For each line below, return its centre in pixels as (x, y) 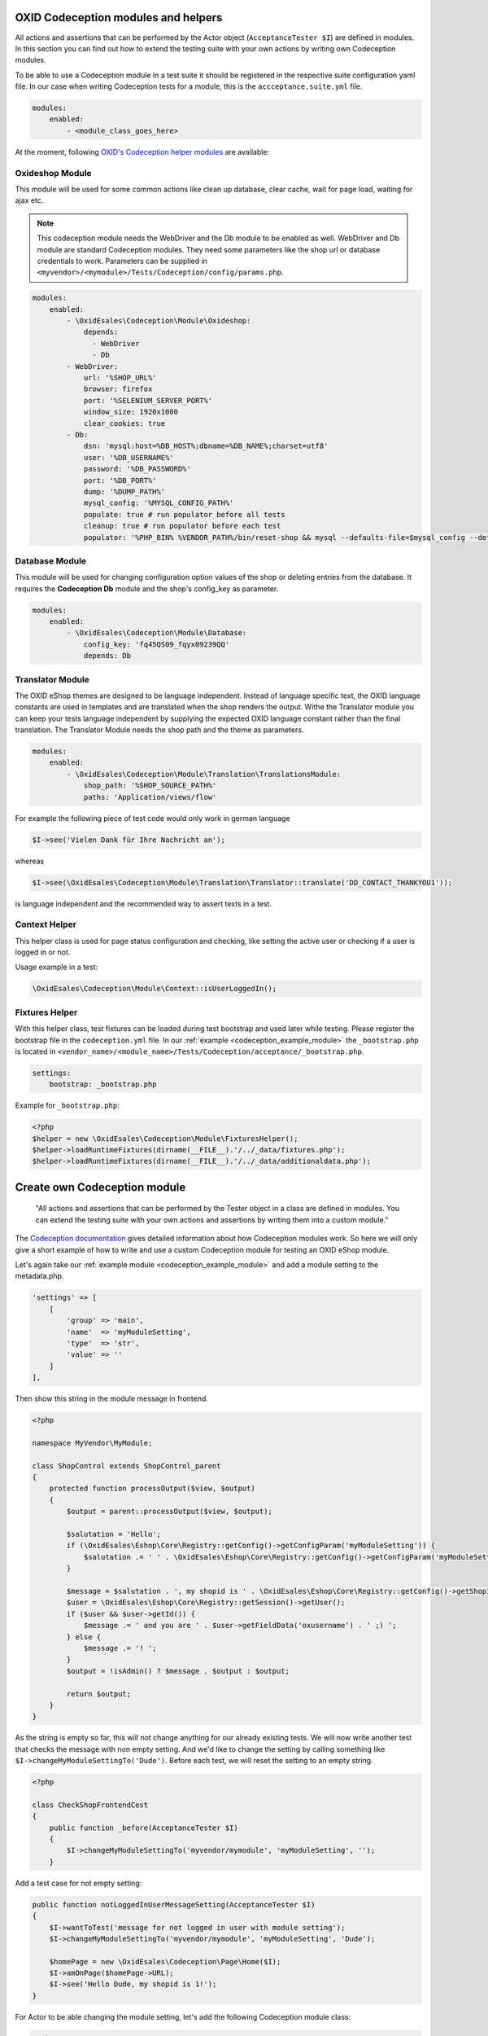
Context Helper (46, 924)
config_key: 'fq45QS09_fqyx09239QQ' (157, 644)
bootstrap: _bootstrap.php (103, 1084)
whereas (30, 861)
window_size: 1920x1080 (131, 412)
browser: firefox (118, 389)
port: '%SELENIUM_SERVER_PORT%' (148, 400)
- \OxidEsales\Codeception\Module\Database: (157, 633)
